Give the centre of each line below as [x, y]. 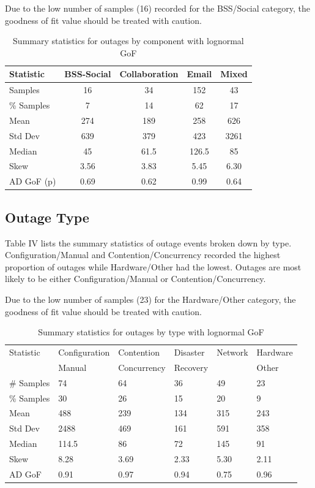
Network [232, 352]
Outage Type [47, 217]
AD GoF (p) [33, 181]
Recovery [191, 367]
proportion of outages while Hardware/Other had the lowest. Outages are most [153, 266]
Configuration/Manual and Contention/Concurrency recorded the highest [143, 255]
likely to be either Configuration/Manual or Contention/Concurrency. [135, 279]
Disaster [189, 352]
